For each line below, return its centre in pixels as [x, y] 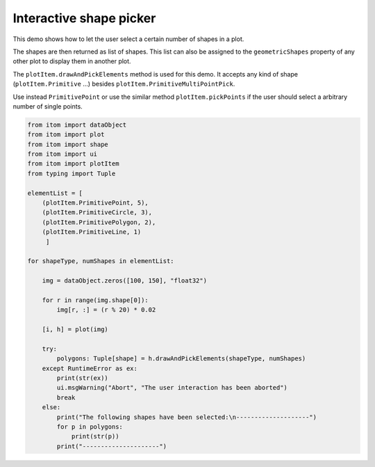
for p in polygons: [90, 427]
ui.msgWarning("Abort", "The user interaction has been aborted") [172, 388]
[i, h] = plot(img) [75, 330]
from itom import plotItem [73, 164]
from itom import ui [62, 154]
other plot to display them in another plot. [72, 61]
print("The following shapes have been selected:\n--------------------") [187, 417]
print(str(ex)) [83, 378]
